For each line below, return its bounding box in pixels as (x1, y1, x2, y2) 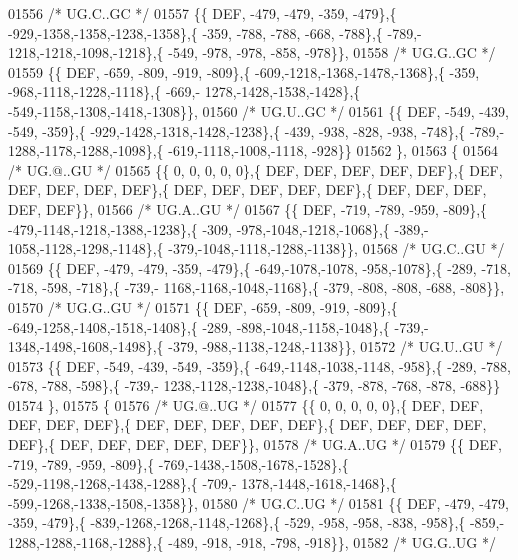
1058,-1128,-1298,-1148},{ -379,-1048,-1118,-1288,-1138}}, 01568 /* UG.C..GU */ (8, 238, 505, 259)
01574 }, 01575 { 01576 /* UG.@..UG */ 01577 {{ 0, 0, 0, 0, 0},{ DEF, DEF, (8, 394, 484, 415)
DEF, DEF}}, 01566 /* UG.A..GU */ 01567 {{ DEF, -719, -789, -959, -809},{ (8, 198, 488, 219)
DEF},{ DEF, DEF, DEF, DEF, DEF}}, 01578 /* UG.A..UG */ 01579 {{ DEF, (8, 434, 502, 455)
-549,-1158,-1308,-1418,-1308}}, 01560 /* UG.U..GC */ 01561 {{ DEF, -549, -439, (8, 100, 509, 121)
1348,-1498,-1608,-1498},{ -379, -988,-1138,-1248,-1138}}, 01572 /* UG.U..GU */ (8, 336, 503, 357)
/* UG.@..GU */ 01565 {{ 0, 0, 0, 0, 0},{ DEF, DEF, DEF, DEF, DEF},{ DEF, (8, 159, 503, 180)
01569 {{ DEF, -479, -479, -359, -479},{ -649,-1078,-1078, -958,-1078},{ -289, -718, (8, 257, 511, 278)
